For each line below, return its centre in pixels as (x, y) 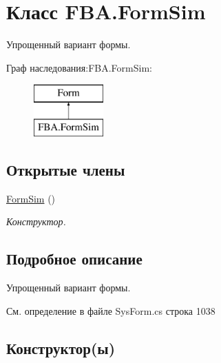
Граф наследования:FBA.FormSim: (79, 67)
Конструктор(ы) (61, 348)
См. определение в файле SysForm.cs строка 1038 (111, 310)
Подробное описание (74, 259)
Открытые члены (66, 169)
